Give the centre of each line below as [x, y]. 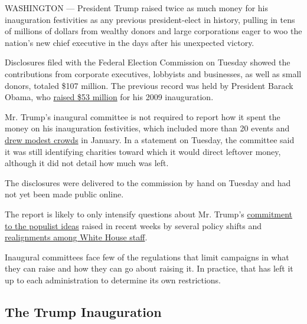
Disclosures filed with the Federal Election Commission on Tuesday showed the [148, 62]
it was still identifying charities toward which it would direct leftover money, [143, 151]
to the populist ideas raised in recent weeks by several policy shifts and [133, 225]
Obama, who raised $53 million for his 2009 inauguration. [109, 97]
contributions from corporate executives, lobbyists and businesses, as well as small [153, 73]
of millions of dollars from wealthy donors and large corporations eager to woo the [153, 31]
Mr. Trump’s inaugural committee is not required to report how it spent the [143, 116]
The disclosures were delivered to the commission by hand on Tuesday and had [148, 182]
